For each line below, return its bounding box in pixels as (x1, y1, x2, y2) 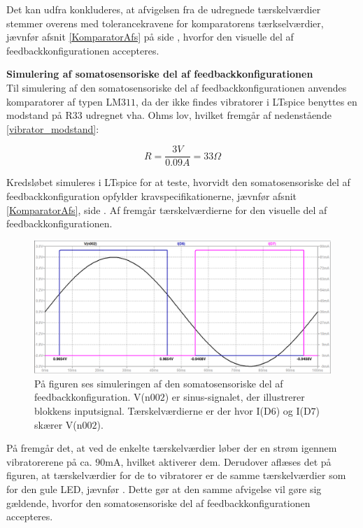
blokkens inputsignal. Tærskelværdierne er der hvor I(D (34, 404, 271, 418)
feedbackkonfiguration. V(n (34, 390, 150, 404)
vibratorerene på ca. (6, 454, 92, 469)
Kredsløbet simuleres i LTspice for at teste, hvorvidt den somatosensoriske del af (6, 175, 350, 190)
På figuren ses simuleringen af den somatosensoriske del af (34, 376, 283, 390)
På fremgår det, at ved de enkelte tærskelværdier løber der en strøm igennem (6, 441, 337, 455)
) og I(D (276, 404, 311, 418)
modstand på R (6, 108, 73, 122)
